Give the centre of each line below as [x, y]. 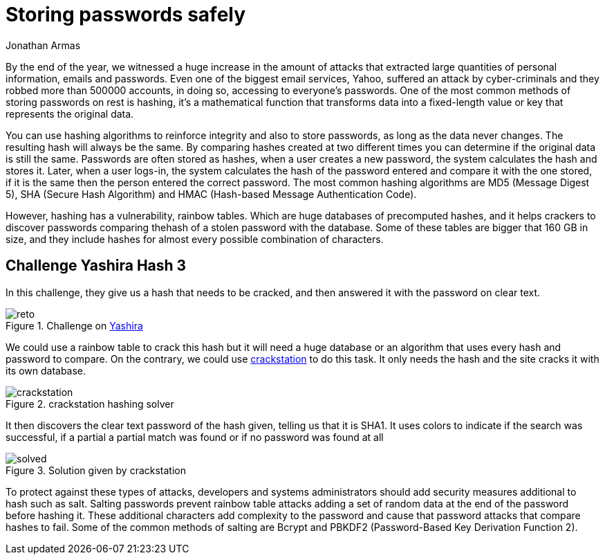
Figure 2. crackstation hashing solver [90, 404]
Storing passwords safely [126, 15]
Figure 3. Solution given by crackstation [96, 470]
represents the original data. [70, 114]
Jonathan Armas [43, 45]
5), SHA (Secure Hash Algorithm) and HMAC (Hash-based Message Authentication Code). [211, 194]
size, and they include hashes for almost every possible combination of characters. [195, 239]
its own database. [46, 370]
